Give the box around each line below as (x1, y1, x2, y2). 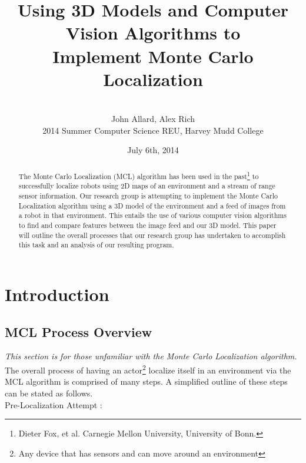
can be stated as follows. (5, 386, 93, 399)
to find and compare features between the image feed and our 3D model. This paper (18, 220, 277, 230)
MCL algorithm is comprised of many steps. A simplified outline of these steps (5, 375, 288, 388)
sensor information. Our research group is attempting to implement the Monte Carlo (18, 191, 278, 201)
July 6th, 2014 (127, 144, 179, 156)
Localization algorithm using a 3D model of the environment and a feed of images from (18, 200, 286, 210)
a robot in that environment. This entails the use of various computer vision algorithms (18, 210, 287, 220)
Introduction (5, 282, 109, 306)
